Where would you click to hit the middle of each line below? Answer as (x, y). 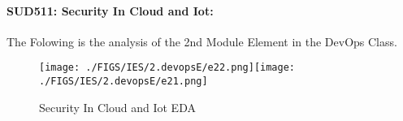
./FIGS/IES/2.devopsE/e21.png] (123, 82)
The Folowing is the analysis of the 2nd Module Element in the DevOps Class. (202, 41)
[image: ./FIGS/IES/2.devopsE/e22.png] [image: (167, 68)
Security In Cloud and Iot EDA (117, 107)
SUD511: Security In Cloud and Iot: (110, 10)
